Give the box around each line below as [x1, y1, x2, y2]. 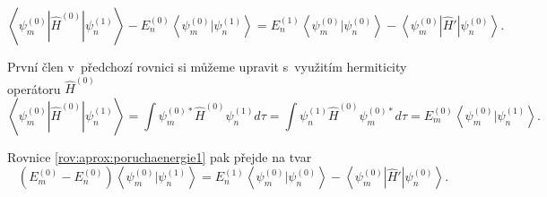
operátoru [7, 79, 61, 98]
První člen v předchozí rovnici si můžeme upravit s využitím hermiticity [7, 57, 407, 75]
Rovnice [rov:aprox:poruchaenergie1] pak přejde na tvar [7, 147, 312, 166]
